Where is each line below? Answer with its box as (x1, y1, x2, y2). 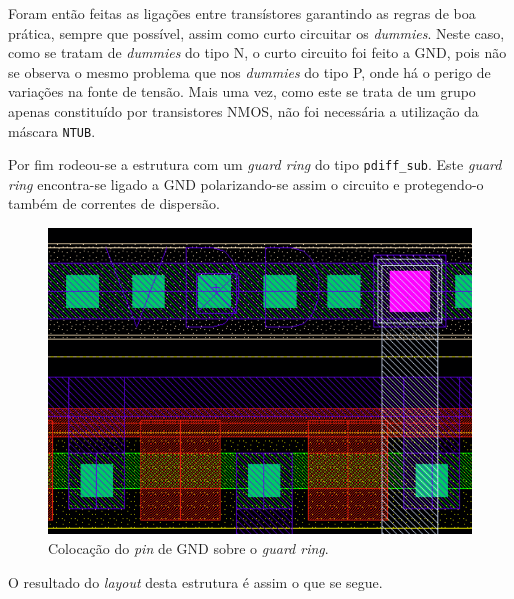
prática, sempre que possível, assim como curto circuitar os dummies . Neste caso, (8, 22, 505, 43)
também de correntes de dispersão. (8, 193, 220, 214)
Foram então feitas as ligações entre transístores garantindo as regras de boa (8, 3, 476, 23)
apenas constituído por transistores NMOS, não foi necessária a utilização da (8, 100, 479, 121)
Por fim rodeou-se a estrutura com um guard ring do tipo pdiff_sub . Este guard (8, 154, 502, 175)
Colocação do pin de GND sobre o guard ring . (48, 538, 329, 559)
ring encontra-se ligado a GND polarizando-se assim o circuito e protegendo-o (8, 173, 484, 194)
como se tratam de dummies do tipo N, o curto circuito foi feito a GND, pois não (8, 42, 507, 63)
